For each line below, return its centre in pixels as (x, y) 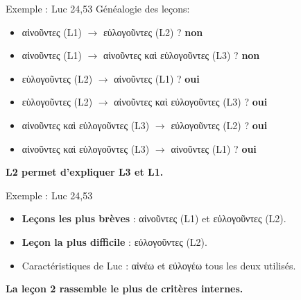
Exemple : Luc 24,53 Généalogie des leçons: (98, 8)
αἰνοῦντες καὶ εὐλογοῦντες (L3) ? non (181, 55)
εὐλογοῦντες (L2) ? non (153, 32)
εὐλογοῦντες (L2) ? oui (219, 125)
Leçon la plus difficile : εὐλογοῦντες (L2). (114, 241)
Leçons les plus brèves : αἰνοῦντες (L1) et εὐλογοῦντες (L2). (154, 218)
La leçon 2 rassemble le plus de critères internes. (124, 289)
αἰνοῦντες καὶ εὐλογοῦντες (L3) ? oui (191, 102)
